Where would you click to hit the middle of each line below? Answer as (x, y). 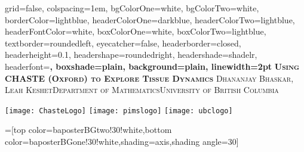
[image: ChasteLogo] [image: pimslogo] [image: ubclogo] (119, 111)
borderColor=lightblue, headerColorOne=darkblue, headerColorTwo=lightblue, (150, 19)
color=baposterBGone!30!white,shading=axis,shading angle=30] (122, 141)
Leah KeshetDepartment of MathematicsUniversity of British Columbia (142, 90)
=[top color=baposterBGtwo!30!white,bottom (88, 130)
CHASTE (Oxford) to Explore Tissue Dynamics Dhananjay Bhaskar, (149, 78)
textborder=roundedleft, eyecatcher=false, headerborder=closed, (123, 43)
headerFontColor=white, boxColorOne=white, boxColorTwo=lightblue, (136, 31)
